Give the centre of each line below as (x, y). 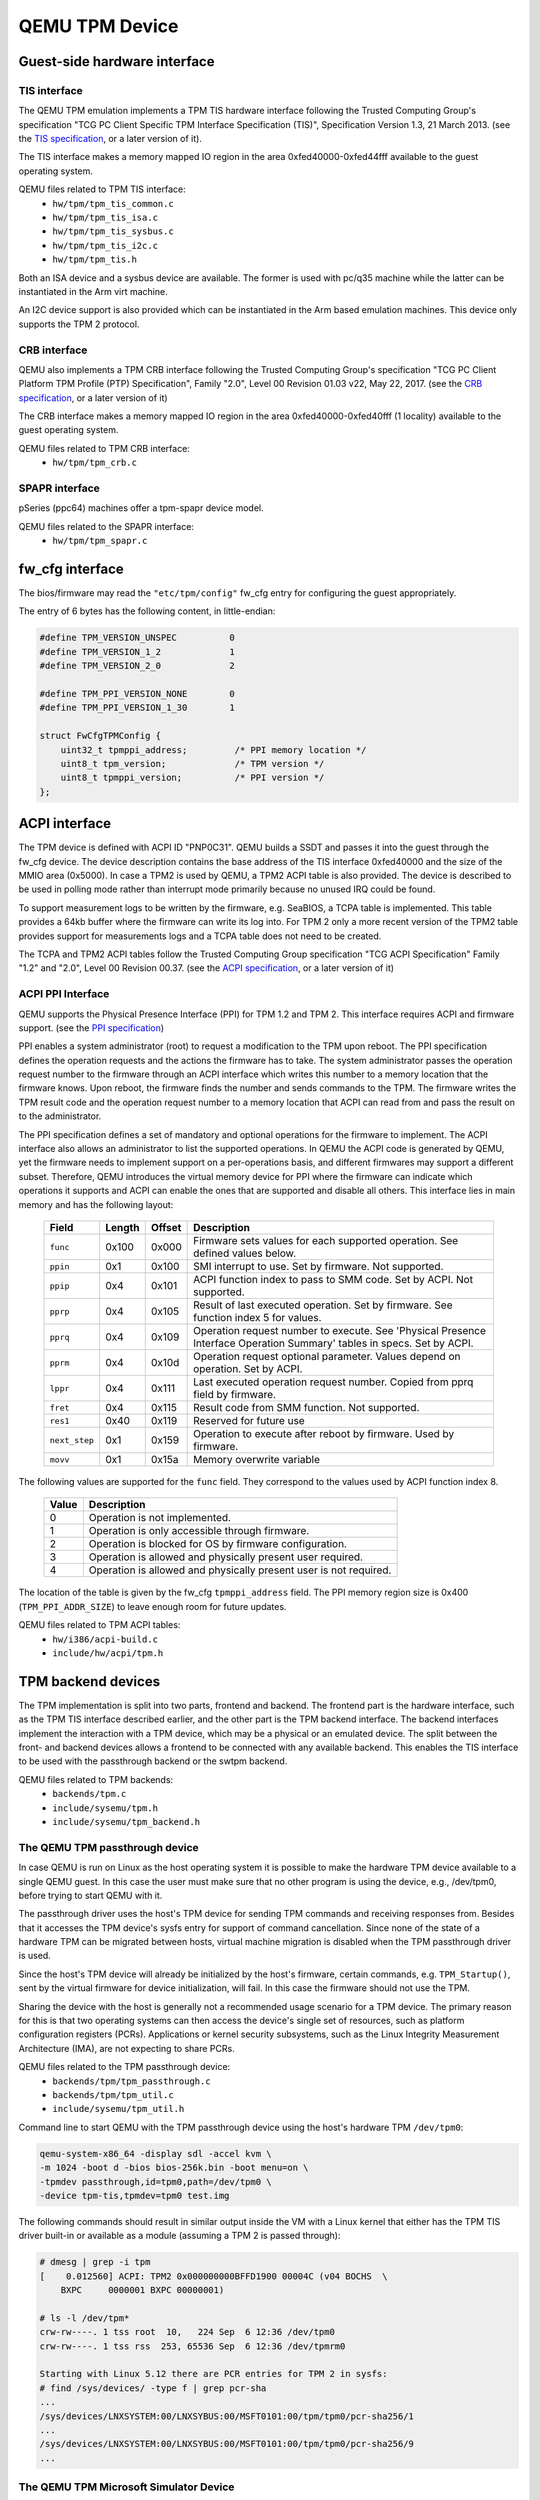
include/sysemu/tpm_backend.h (126, 1821)
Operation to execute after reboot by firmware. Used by (324, 1433)
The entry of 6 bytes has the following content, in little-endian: (147, 611)
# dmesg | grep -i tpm (95, 2262)
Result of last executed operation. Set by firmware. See (323, 1305)
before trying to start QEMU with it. (90, 1895)
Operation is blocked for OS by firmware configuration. (217, 1544)
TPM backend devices (89, 1681)
